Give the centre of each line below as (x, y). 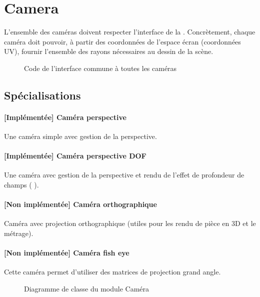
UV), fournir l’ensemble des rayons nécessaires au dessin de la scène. (109, 51)
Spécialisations (42, 95)
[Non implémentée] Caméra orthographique (80, 204)
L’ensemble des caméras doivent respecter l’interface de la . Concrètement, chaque (130, 32)
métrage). (19, 233)
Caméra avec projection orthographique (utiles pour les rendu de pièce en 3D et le (130, 223)
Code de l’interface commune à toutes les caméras (100, 68)
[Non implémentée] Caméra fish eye (67, 253)
